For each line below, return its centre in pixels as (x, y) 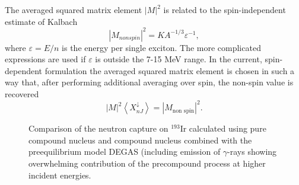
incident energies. (60, 175)
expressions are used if (45, 59)
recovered (22, 94)
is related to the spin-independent (225, 9)
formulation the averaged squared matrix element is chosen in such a (170, 70)
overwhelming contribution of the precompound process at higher (147, 163)
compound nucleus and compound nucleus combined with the (140, 140)
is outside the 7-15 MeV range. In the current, (179, 59)
